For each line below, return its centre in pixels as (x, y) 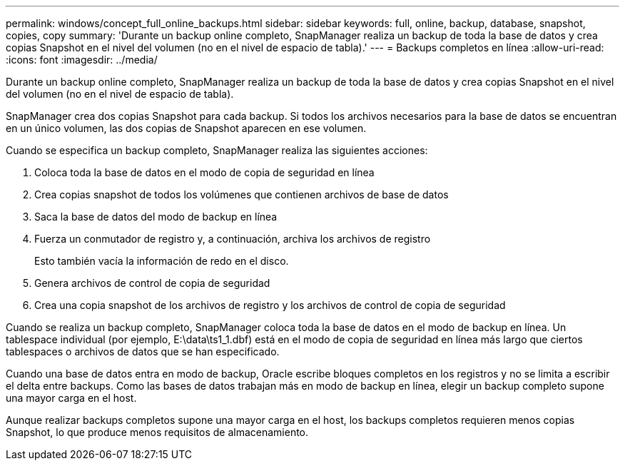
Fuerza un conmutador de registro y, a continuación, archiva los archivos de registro (233, 239)
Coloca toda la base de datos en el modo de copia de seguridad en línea (204, 172)
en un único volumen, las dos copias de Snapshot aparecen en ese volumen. (186, 128)
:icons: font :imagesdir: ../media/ (82, 60)
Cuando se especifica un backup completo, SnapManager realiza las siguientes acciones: (217, 150)
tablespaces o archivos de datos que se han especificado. (143, 351)
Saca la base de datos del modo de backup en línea (156, 217)
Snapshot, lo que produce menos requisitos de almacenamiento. (157, 432)
